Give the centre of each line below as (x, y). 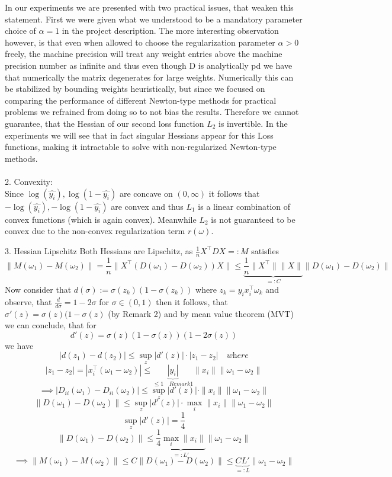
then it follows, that (192, 301)
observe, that (28, 301)
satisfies (265, 250)
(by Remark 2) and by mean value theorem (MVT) (201, 313)
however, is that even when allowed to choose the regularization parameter (140, 42)
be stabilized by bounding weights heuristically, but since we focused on (135, 89)
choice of (20, 31)
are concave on (146, 193)
